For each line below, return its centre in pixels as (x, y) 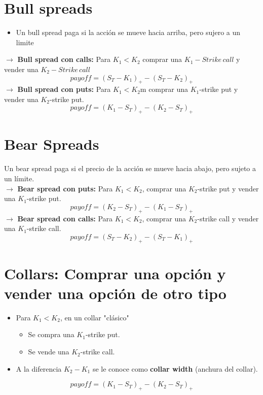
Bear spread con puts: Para (65, 188)
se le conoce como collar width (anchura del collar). (175, 368)
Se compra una (51, 334)
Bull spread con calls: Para (64, 59)
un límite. (19, 178)
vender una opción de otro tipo (115, 293)
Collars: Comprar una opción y (115, 273)
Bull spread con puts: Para (64, 89)
